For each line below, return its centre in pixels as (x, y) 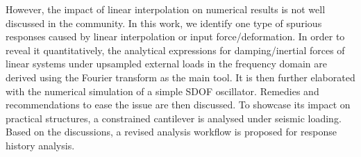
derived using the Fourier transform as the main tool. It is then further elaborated (180, 77)
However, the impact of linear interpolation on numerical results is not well (166, 9)
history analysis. (40, 145)
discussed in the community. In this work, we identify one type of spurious (164, 23)
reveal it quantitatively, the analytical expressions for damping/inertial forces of (175, 50)
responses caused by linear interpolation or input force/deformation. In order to (175, 36)
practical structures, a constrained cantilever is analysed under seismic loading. (174, 118)
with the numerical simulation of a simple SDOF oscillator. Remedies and (162, 91)
